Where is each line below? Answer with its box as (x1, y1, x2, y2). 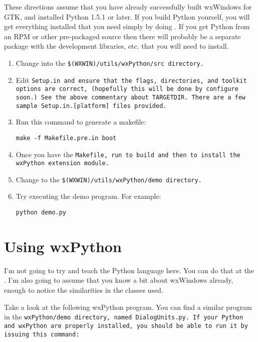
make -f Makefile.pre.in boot (16, 134, 117, 142)
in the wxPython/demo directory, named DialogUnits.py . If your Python (4, 311, 243, 322)
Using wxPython (4, 236, 122, 256)
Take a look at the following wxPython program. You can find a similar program (4, 301, 252, 312)
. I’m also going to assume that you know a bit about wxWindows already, (4, 275, 233, 285)
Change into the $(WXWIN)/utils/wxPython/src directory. (16, 57, 204, 68)
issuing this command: (4, 330, 80, 338)
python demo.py (16, 209, 67, 216)
